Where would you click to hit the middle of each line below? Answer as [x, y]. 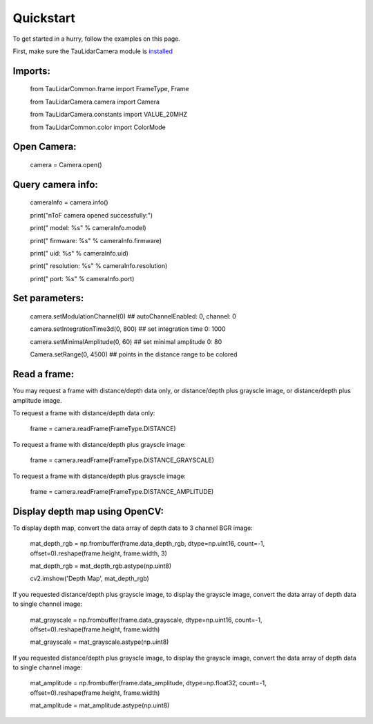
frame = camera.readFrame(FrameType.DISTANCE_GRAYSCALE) [122, 460]
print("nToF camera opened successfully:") [92, 215]
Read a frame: [44, 374]
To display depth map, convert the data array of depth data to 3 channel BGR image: [133, 528]
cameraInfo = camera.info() [69, 202]
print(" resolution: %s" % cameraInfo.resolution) [99, 266]
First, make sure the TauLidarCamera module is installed [93, 51]
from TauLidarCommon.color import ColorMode [98, 127]
